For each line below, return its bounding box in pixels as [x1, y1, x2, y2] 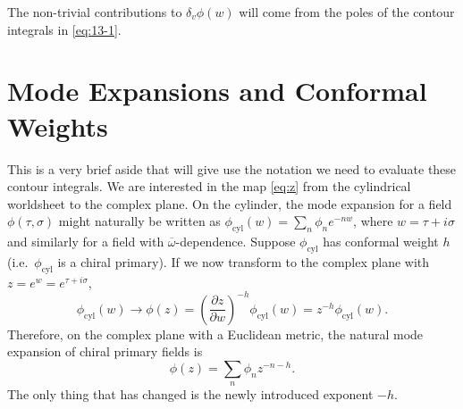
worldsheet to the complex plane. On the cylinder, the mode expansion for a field [7, 194, 452, 213]
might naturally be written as [58, 212, 221, 230]
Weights [7, 107, 108, 144]
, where [353, 212, 393, 230]
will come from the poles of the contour [239, 3, 455, 21]
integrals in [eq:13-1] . [7, 20, 122, 38]
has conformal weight [323, 232, 439, 251]
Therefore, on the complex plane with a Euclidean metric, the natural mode [7, 324, 424, 343]
